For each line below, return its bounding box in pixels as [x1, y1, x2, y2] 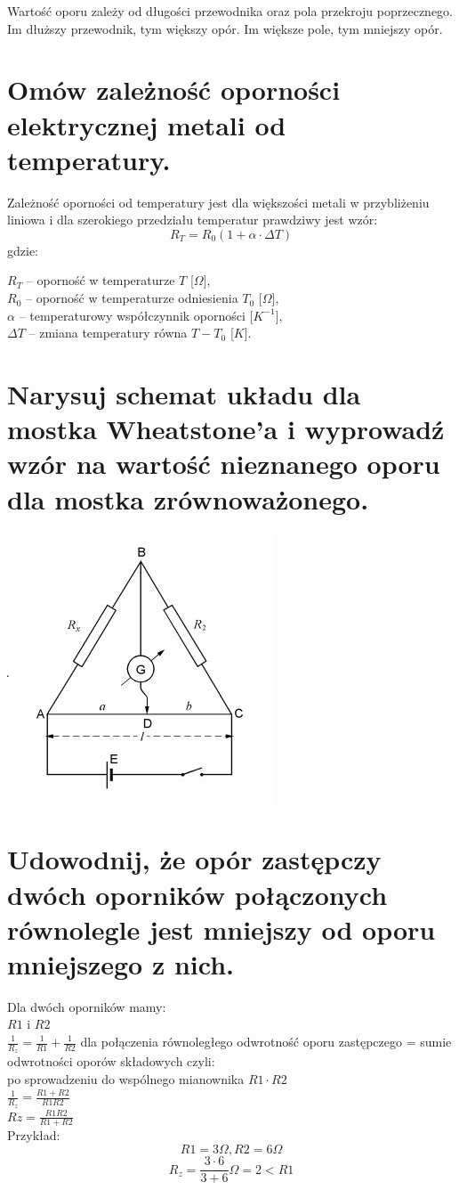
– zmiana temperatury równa [28, 323, 188, 342]
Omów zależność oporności [7, 71, 341, 108]
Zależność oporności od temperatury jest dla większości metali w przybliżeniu [7, 192, 430, 211]
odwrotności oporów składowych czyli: [7, 1052, 215, 1071]
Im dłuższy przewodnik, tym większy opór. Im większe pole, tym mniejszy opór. [7, 19, 443, 37]
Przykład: [7, 1126, 60, 1145]
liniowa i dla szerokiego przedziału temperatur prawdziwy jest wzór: [7, 210, 378, 229]
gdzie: [7, 240, 38, 259]
